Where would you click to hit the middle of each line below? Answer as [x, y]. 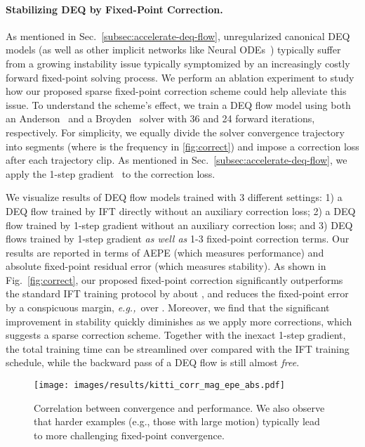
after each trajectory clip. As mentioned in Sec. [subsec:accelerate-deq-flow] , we [177, 160]
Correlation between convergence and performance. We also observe [179, 407]
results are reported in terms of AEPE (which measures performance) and [165, 252]
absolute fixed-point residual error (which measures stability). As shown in [166, 266]
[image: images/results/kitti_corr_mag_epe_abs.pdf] [159, 386]
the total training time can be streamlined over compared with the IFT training [178, 348]
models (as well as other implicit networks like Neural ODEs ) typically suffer [173, 50]
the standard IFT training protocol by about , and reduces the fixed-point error [177, 293]
